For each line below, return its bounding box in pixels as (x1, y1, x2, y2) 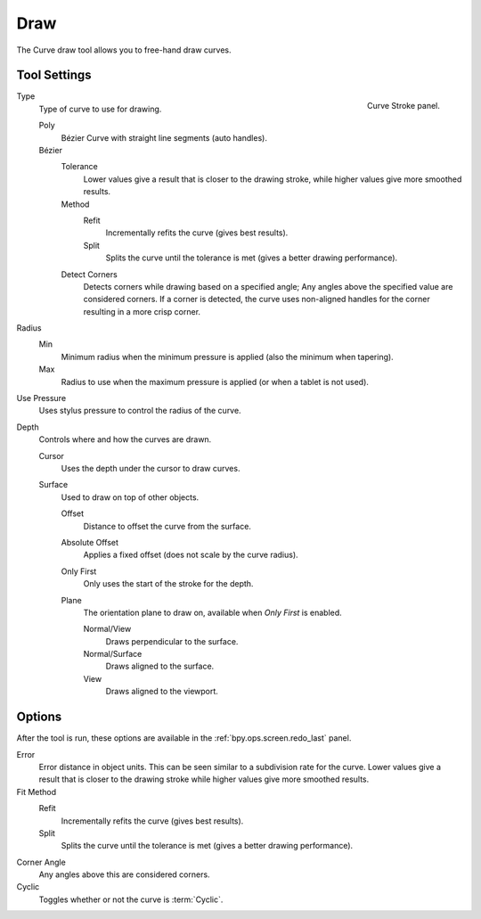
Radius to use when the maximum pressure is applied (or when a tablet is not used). (61, 376, 370, 387)
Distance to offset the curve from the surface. (83, 521, 251, 531)
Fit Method (16, 786, 57, 797)
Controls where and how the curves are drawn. (38, 434, 212, 445)
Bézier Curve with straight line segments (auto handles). (61, 132, 267, 143)
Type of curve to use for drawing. (38, 103, 162, 114)
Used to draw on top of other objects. (61, 491, 200, 503)
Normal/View (83, 624, 132, 635)
